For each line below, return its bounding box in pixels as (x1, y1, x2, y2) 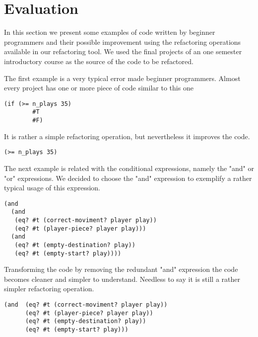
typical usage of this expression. (4, 182, 101, 193)
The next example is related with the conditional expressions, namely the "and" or (4, 163, 254, 173)
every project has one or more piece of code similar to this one (4, 83, 193, 93)
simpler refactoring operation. (4, 283, 94, 294)
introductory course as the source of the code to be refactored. (4, 56, 193, 66)
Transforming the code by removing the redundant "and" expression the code (4, 264, 238, 274)
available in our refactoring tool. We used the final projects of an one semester (4, 46, 242, 57)
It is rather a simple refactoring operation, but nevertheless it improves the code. (4, 131, 250, 141)
